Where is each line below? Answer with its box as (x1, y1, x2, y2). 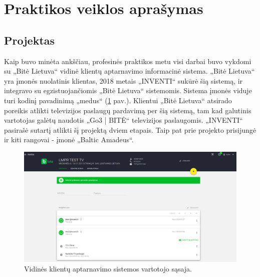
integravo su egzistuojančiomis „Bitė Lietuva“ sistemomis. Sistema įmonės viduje (4, 85, 252, 96)
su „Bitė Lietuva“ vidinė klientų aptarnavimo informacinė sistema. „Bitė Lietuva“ (4, 66, 255, 76)
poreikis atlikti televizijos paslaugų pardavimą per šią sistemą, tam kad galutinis (4, 105, 251, 115)
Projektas (4, 32, 55, 48)
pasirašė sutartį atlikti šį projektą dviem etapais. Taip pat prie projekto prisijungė (4, 124, 256, 135)
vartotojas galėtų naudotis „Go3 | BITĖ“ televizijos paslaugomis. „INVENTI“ (4, 115, 243, 125)
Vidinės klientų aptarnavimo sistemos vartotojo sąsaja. (24, 263, 192, 274)
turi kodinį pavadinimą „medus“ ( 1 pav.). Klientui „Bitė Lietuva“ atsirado (4, 95, 232, 105)
